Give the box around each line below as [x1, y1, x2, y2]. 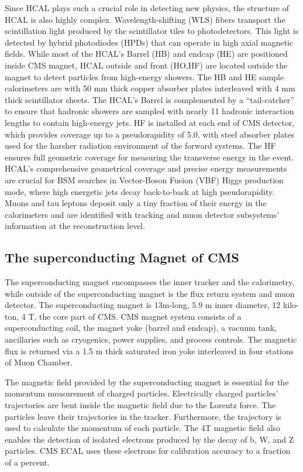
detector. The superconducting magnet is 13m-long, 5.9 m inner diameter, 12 [5, 299, 281, 311]
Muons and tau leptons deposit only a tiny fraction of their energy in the [5, 197, 267, 209]
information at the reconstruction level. [5, 220, 146, 232]
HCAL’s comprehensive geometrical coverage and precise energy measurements [5, 162, 287, 175]
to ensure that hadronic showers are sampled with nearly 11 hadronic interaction [5, 105, 294, 117]
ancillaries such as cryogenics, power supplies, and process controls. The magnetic [5, 333, 297, 346]
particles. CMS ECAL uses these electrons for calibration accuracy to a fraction [5, 444, 291, 457]
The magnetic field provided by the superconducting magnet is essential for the [5, 375, 289, 388]
